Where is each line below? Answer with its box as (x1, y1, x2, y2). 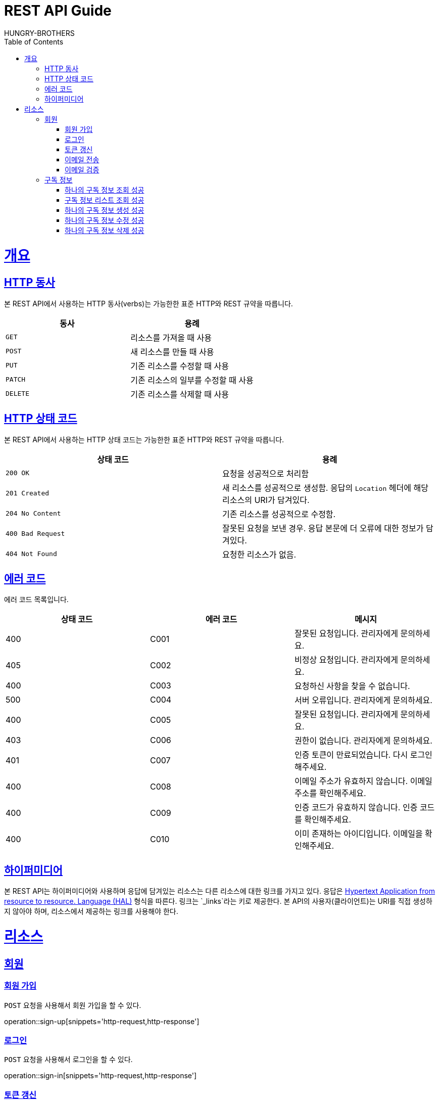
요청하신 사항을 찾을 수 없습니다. (294, 681, 410, 692)
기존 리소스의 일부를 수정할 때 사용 (130, 375, 254, 385)
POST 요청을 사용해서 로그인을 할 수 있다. (4, 1055, 133, 1064)
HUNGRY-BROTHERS (4, 28, 75, 37)
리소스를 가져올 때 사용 (130, 332, 212, 343)
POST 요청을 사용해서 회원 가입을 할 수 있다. (4, 1000, 141, 1009)
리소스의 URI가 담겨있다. (222, 494, 310, 505)
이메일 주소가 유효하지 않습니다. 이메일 (294, 776, 432, 787)
